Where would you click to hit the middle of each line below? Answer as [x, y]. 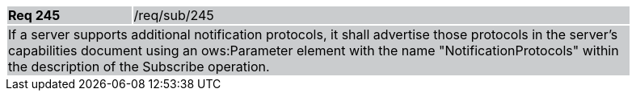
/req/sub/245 [174, 15]
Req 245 [34, 15]
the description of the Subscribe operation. [139, 67]
